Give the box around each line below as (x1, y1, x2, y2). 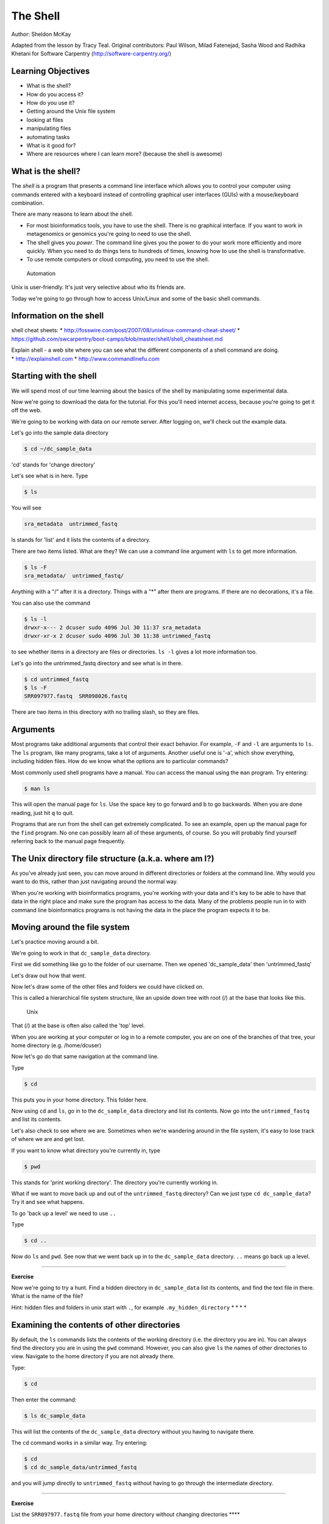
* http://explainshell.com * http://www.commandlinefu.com (11, 355, 160, 362)
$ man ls (24, 785, 51, 792)
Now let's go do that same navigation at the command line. (11, 1053, 159, 1060)
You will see (11, 504, 42, 511)
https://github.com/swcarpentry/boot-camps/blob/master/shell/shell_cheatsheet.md (11, 335, 223, 343)
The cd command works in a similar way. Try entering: (11, 1439, 147, 1447)
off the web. (11, 407, 42, 414)
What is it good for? (26, 141, 76, 149)
